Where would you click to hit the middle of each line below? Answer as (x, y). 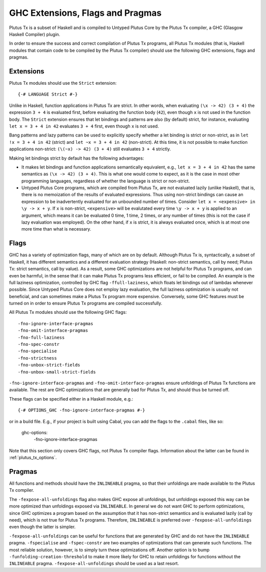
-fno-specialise (37, 351)
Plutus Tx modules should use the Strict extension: (63, 83)
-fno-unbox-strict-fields (49, 365)
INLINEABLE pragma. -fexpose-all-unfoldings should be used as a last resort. (94, 564)
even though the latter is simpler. (42, 527)
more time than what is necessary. (56, 229)
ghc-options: (34, 432)
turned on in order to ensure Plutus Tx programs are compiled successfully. (86, 303)
